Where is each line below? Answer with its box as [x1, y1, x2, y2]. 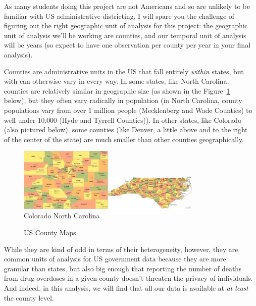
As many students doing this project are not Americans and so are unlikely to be [4, 1, 250, 11]
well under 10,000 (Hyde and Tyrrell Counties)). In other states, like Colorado [4, 114, 242, 125]
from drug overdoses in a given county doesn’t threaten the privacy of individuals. [4, 273, 253, 283]
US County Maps [24, 227, 76, 237]
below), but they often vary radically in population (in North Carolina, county [4, 95, 242, 105]
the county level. [4, 292, 54, 303]
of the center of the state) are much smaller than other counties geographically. [4, 134, 244, 144]
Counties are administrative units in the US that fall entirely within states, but [4, 66, 244, 76]
